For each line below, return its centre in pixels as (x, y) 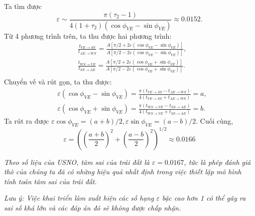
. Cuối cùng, (214, 121)
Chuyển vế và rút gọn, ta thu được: (58, 82)
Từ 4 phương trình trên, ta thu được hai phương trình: (88, 36)
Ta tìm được (23, 6)
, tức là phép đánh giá (217, 162)
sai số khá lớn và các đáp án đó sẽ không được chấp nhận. (93, 208)
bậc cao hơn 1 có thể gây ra (204, 198)
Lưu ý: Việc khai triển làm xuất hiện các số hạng (79, 198)
